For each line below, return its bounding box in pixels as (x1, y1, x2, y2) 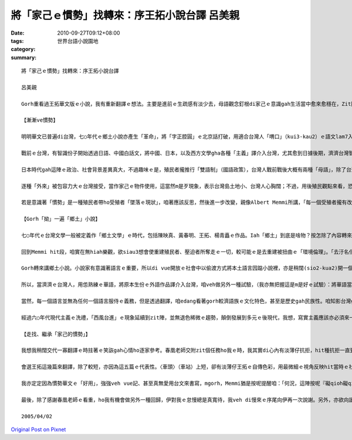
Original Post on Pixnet (11, 426, 66, 433)
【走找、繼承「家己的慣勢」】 (21, 331, 91, 337)
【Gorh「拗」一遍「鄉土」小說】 (21, 216, 101, 223)
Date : (11, 29, 25, 36)
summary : (11, 53, 37, 61)
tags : (11, 37, 24, 44)
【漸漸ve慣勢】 (21, 117, 59, 123)
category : (11, 46, 36, 53)
